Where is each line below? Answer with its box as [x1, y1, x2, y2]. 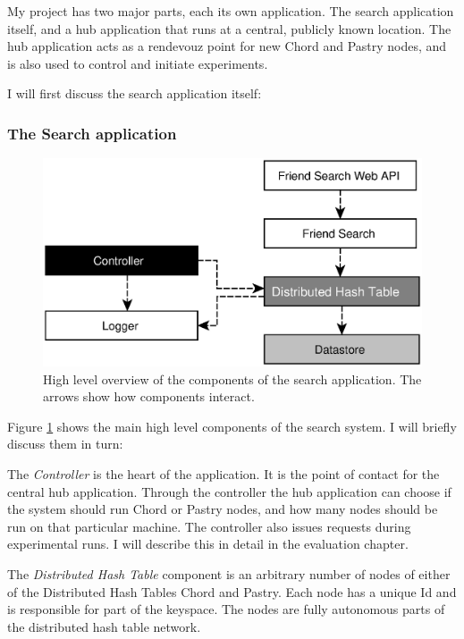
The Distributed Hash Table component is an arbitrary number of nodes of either [7, 565, 451, 584]
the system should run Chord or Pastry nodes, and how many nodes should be [7, 500, 438, 518]
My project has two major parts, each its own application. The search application [7, 2, 454, 20]
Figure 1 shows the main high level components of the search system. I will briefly [7, 416, 457, 435]
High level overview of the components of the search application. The [43, 369, 422, 388]
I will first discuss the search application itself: [7, 84, 262, 103]
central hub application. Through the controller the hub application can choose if [7, 482, 451, 500]
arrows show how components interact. [43, 387, 255, 406]
